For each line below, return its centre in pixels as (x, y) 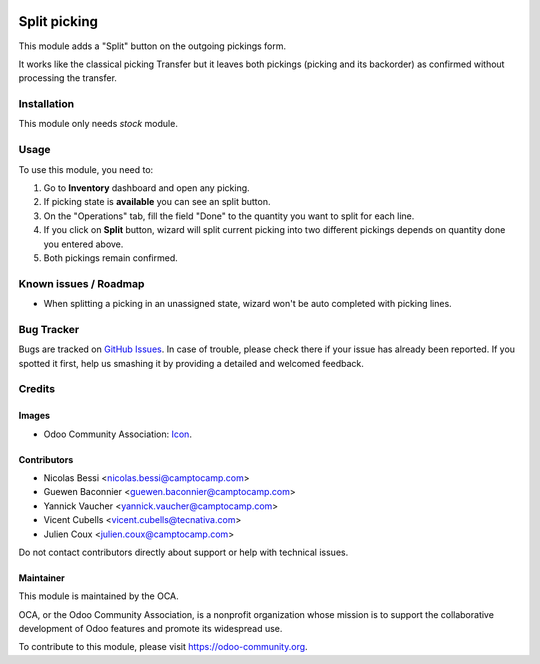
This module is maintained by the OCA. (98, 596)
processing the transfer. (67, 78)
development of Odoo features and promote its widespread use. (150, 629)
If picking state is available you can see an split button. (157, 202)
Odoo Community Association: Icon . (117, 434)
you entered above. (83, 244)
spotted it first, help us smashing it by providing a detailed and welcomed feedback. (191, 363)
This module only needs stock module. (98, 124)
